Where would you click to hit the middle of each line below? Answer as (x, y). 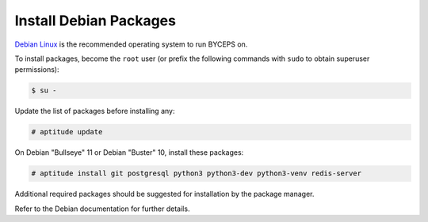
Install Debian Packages (95, 21)
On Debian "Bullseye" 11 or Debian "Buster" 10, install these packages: (129, 152)
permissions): (37, 70)
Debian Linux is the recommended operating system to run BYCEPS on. (131, 44)
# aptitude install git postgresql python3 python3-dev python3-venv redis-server (197, 173)
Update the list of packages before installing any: (95, 111)
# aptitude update (67, 132)
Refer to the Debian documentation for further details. (102, 209)
